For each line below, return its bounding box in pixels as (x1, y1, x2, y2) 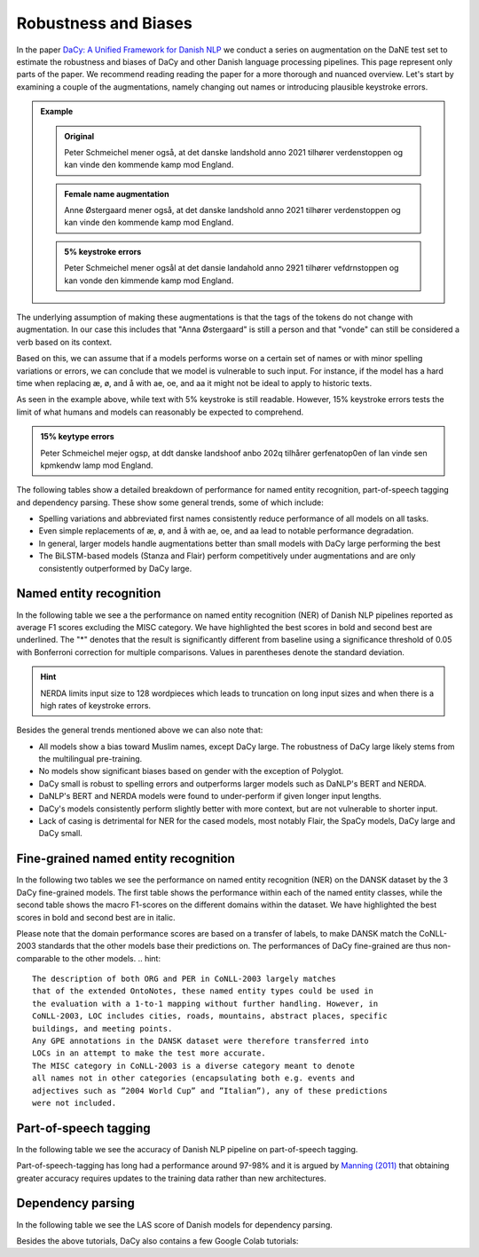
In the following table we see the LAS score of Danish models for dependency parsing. (16, 1219, 333, 1229)
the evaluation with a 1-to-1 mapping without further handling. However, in (32, 999, 379, 1008)
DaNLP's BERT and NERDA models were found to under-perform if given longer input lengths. (38, 791, 381, 802)
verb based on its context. (16, 336, 113, 347)
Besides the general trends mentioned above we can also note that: (16, 724, 263, 736)
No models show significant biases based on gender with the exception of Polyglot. (38, 766, 344, 777)
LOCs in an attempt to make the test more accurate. (32, 1048, 266, 1058)
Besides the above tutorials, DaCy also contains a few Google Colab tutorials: (16, 1235, 299, 1246)
